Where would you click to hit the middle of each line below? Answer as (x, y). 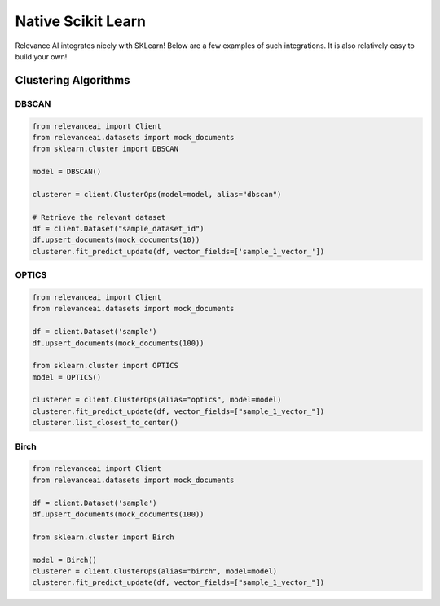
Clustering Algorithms (73, 80)
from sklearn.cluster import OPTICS (106, 366)
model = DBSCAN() (67, 172)
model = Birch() (65, 560)
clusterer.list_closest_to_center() (106, 423)
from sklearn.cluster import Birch (103, 537)
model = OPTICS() (67, 377)
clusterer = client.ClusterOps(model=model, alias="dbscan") (157, 194)
